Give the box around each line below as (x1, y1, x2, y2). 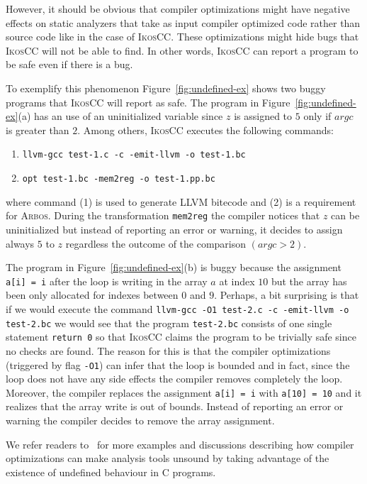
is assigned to (234, 109, 293, 123)
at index (219, 273, 255, 288)
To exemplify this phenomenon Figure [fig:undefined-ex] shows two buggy (6, 80, 326, 95)
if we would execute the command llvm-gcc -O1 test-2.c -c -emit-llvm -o (6, 301, 349, 316)
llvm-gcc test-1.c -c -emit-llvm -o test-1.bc (22, 150, 246, 160)
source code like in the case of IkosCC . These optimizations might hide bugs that (6, 29, 359, 44)
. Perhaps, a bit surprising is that (214, 287, 359, 302)
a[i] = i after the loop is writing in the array (6, 273, 208, 288)
